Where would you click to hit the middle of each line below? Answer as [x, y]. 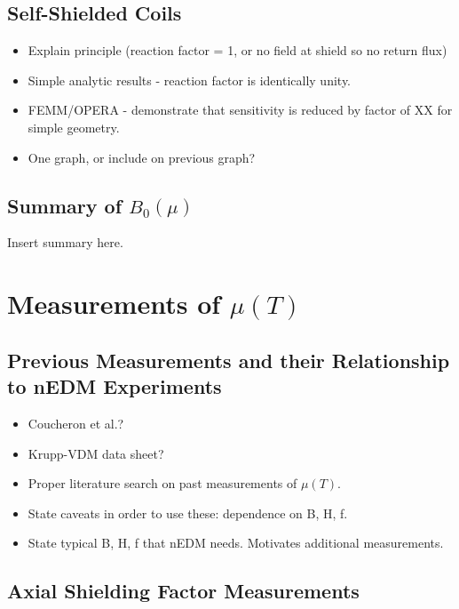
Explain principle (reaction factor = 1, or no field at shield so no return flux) [237, 50]
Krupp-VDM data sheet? [96, 453]
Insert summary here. [65, 242]
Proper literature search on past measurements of [162, 483]
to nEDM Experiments [115, 386]
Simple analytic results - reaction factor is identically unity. [189, 80]
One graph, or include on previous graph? [142, 157]
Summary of [65, 205]
